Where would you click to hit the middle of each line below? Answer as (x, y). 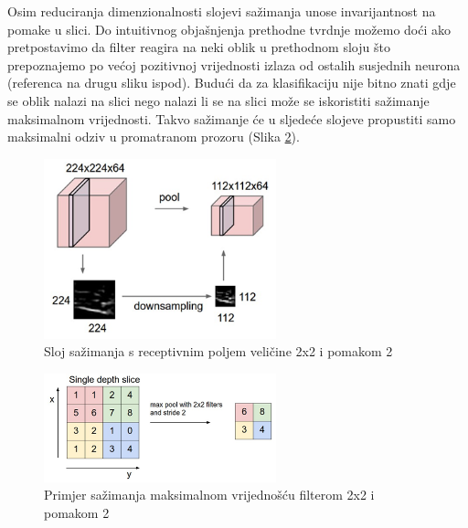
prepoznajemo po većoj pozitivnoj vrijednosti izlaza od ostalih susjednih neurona (234, 64)
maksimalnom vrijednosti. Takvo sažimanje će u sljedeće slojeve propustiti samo (232, 118)
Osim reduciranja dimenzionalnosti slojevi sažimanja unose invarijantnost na (222, 11)
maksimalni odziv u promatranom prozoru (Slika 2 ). (154, 137)
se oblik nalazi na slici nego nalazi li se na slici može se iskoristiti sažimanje (218, 100)
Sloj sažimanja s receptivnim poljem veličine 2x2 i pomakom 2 (218, 351)
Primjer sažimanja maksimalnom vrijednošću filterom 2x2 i (209, 495)
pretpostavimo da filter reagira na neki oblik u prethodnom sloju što (199, 47)
